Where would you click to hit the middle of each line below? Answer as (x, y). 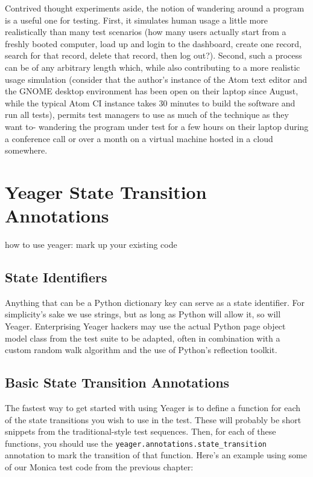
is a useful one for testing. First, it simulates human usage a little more (136, 20)
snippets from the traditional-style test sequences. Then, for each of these (141, 431)
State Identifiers (56, 277)
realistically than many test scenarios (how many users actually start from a (146, 32)
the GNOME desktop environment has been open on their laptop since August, (152, 91)
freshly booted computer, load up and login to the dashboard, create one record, (153, 43)
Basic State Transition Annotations (117, 382)
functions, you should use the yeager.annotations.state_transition (136, 443)
